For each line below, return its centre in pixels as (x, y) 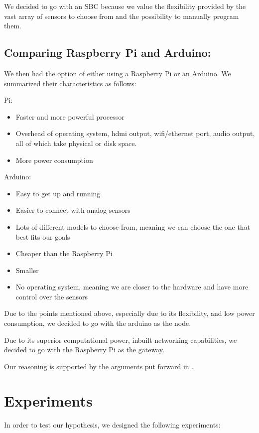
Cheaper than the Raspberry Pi (64, 253)
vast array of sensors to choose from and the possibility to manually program (122, 16)
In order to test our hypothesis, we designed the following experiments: (112, 424)
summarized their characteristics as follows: (70, 83)
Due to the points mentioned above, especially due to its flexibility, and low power (129, 313)
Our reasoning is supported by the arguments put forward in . (99, 366)
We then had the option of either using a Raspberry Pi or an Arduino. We (118, 73)
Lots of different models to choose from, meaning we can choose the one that (133, 226)
